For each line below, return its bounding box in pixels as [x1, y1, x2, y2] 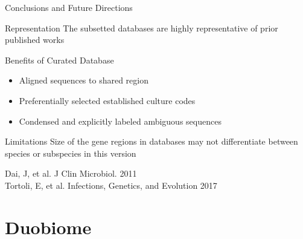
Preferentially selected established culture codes [19, 94, 196, 106]
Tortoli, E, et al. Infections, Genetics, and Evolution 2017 [5, 178, 217, 191]
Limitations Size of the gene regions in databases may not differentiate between [5, 135, 298, 148]
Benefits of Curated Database [5, 53, 114, 66]
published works [5, 33, 65, 46]
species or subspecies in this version [5, 146, 136, 159]
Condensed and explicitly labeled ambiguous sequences [19, 114, 222, 127]
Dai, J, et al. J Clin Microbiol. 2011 [5, 167, 137, 180]
